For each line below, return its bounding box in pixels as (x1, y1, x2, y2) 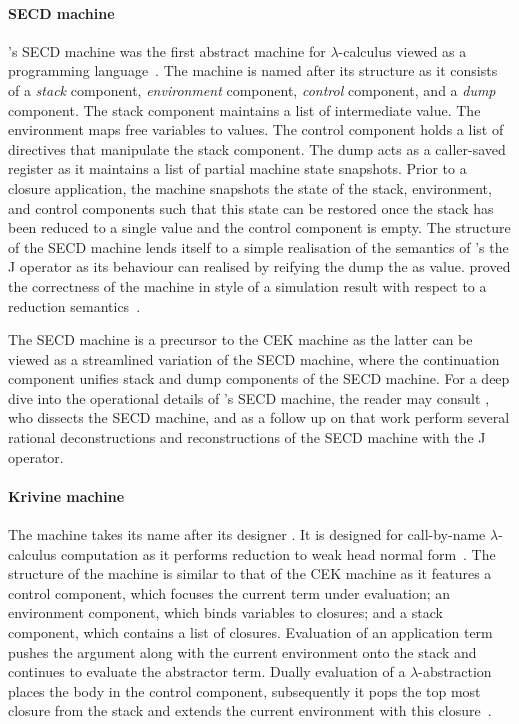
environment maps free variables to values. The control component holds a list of (8, 119, 504, 140)
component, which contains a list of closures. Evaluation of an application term (8, 622, 493, 643)
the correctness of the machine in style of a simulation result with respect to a (8, 275, 487, 296)
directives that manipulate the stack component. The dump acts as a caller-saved (8, 138, 506, 159)
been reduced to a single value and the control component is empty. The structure (8, 217, 511, 238)
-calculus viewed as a (338, 40, 467, 61)
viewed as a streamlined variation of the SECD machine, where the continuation (8, 348, 500, 369)
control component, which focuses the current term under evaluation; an (8, 582, 451, 603)
